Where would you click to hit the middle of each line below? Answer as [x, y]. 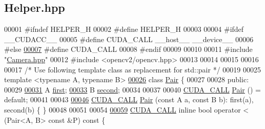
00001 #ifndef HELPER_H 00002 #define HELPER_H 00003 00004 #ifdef [124, 29]
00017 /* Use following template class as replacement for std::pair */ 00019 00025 [132, 69]
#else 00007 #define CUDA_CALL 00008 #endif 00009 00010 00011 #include [128, 49]
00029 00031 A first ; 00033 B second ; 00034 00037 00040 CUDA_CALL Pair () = [132, 89]
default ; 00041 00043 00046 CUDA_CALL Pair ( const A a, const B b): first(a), [129, 99]
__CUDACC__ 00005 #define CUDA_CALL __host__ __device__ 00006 [129, 39]
